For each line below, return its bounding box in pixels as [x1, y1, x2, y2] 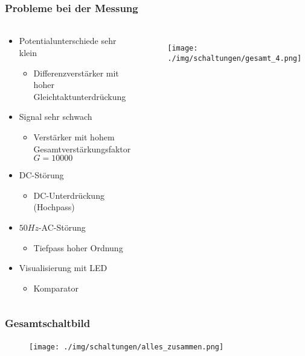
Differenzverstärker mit [33, 66, 119, 79]
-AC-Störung [38, 220, 86, 233]
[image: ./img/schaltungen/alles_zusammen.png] [29, 342, 224, 351]
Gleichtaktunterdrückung [33, 90, 126, 102]
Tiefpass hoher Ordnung [33, 241, 123, 254]
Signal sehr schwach [19, 110, 92, 123]
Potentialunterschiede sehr [19, 34, 117, 47]
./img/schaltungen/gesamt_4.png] [167, 54, 302, 63]
